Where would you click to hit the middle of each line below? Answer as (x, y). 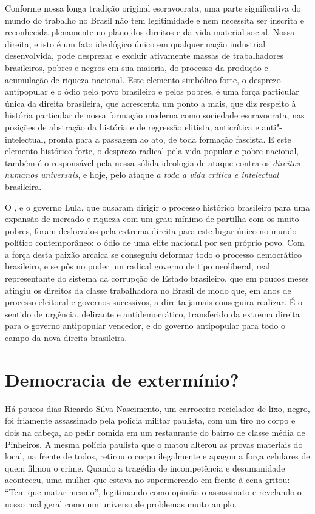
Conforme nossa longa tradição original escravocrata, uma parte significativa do (153, 8)
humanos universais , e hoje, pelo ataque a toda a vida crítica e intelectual (142, 174)
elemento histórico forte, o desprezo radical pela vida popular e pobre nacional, (152, 151)
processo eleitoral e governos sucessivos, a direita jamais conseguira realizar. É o (154, 302)
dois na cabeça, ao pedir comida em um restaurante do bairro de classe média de (155, 432)
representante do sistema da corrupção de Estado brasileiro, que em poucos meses (157, 278)
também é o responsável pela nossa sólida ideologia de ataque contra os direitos (153, 162)
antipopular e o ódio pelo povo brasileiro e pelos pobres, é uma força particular (152, 91)
